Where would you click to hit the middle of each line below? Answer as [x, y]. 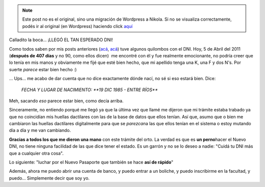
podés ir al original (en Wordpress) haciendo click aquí [77, 26]
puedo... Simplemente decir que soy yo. [49, 178]
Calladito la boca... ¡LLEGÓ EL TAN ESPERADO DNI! [61, 40]
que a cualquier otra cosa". [36, 153]
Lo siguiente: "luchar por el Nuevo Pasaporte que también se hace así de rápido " [91, 162]
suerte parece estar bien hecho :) [43, 69]
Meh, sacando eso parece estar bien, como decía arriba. [66, 101]
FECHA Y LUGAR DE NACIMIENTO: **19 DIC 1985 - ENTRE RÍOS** [90, 90]
